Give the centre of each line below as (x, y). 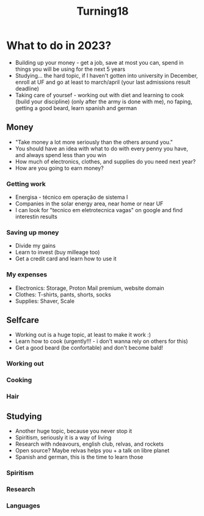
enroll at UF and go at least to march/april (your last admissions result (103, 82)
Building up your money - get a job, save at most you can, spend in (100, 62)
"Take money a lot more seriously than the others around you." (94, 142)
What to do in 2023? (59, 46)
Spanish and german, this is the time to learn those (79, 457)
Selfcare (23, 320)
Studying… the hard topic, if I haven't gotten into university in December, (107, 75)
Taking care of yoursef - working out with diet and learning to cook (100, 95)
